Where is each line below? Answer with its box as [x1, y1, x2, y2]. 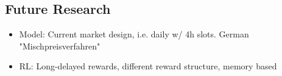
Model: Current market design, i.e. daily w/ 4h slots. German [19, 28, 249, 40]
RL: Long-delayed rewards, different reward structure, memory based [19, 60, 277, 72]
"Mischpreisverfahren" [19, 39, 100, 52]
